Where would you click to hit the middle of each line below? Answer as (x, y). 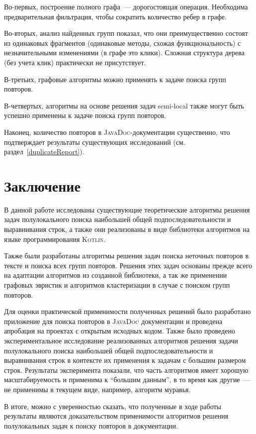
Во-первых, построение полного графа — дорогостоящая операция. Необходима (126, 6)
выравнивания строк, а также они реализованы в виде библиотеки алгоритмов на (127, 229)
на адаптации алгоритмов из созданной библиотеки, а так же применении (116, 275)
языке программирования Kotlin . (55, 239)
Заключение (42, 185)
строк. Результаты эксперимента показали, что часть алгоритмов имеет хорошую (126, 370)
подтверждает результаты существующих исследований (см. (95, 142)
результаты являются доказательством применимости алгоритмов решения (116, 416)
